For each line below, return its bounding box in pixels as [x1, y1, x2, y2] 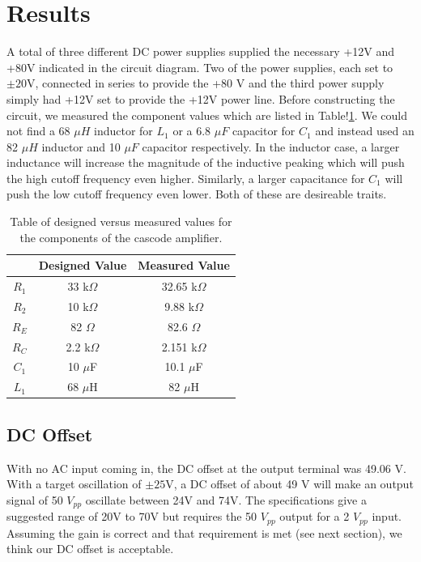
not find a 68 [6, 122, 70, 139]
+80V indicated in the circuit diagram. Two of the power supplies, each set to [6, 58, 393, 75]
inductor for [93, 122, 153, 139]
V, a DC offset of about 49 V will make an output [165, 475, 414, 492]
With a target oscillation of [6, 475, 142, 492]
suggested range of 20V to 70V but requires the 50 [6, 508, 257, 525]
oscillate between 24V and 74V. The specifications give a [85, 491, 367, 508]
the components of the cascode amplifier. [19, 228, 223, 245]
